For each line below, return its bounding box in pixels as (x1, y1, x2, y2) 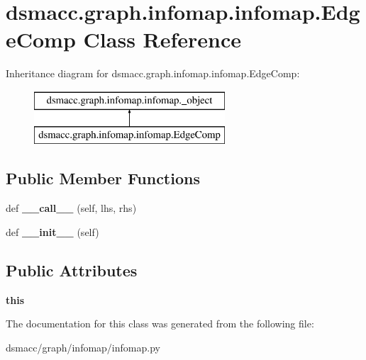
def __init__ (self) (6, 224, 99, 239)
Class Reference (83, 25, 242, 54)
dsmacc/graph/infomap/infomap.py (6, 339, 160, 354)
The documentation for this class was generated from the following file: (6, 316, 314, 331)
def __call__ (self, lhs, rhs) (6, 201, 137, 215)
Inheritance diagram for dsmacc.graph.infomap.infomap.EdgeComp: (6, 66, 300, 81)
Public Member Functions (6, 167, 200, 189)
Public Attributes (6, 259, 138, 281)
